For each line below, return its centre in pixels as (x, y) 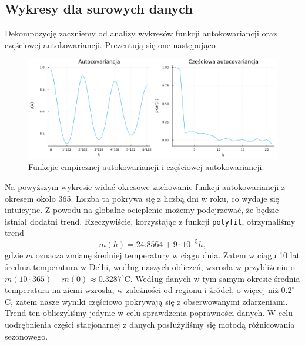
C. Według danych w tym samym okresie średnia (212, 278)
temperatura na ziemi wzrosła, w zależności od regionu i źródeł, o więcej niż (142, 290)
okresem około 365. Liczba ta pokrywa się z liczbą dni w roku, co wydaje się (142, 198)
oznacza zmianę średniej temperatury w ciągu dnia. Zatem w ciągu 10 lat (168, 255)
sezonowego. (26, 336)
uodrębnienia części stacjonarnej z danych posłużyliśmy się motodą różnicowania (150, 325)
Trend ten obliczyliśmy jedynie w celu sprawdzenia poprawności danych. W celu (149, 313)
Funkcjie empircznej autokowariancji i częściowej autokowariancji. (146, 167)
